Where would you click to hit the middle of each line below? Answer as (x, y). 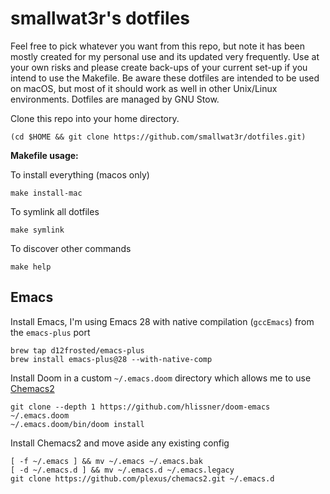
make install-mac (46, 193)
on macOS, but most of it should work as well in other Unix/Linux (144, 88)
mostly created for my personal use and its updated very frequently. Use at (165, 56)
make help (31, 267)
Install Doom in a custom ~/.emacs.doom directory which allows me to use (161, 378)
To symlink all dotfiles (55, 211)
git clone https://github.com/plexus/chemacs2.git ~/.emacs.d (142, 478)
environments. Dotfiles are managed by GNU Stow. (115, 99)
